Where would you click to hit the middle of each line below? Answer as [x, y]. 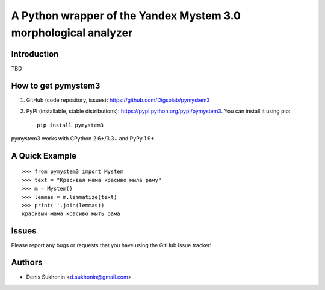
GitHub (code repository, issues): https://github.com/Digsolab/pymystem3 [118, 100]
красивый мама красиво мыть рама [71, 214]
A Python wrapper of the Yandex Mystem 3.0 [126, 16]
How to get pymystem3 [56, 85]
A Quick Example [44, 156]
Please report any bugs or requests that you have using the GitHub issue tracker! [111, 245]
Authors [27, 263]
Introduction [35, 54]
